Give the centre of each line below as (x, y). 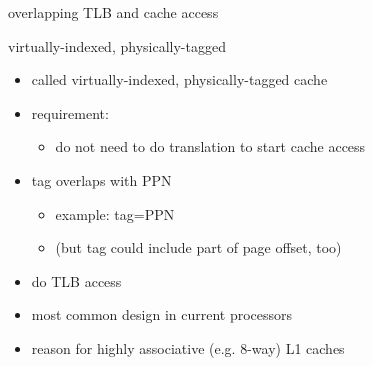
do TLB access (76, 280)
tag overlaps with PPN (101, 179)
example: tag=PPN (115, 213)
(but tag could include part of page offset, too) (198, 247)
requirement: (70, 112)
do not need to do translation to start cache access (210, 146)
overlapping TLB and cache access (113, 12)
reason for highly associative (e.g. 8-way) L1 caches (188, 347)
